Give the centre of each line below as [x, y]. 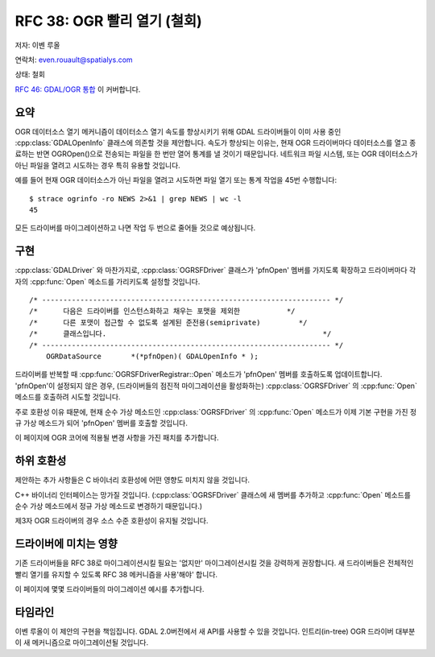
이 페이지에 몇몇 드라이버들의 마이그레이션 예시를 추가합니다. [110, 589]
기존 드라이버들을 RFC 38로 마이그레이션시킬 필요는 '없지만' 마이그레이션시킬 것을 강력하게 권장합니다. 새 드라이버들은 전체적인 [214, 563]
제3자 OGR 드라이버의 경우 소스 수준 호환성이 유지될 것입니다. [112, 521]
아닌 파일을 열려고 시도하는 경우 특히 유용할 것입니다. [97, 165]
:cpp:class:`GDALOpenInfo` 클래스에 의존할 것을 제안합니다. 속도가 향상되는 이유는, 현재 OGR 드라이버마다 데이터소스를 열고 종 [215, 143]
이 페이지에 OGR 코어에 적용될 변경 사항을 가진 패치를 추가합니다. [117, 438]
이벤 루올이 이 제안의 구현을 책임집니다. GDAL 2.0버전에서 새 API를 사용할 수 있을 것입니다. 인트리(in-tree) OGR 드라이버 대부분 [215, 631]
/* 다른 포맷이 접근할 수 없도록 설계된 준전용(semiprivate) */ [168, 322]
